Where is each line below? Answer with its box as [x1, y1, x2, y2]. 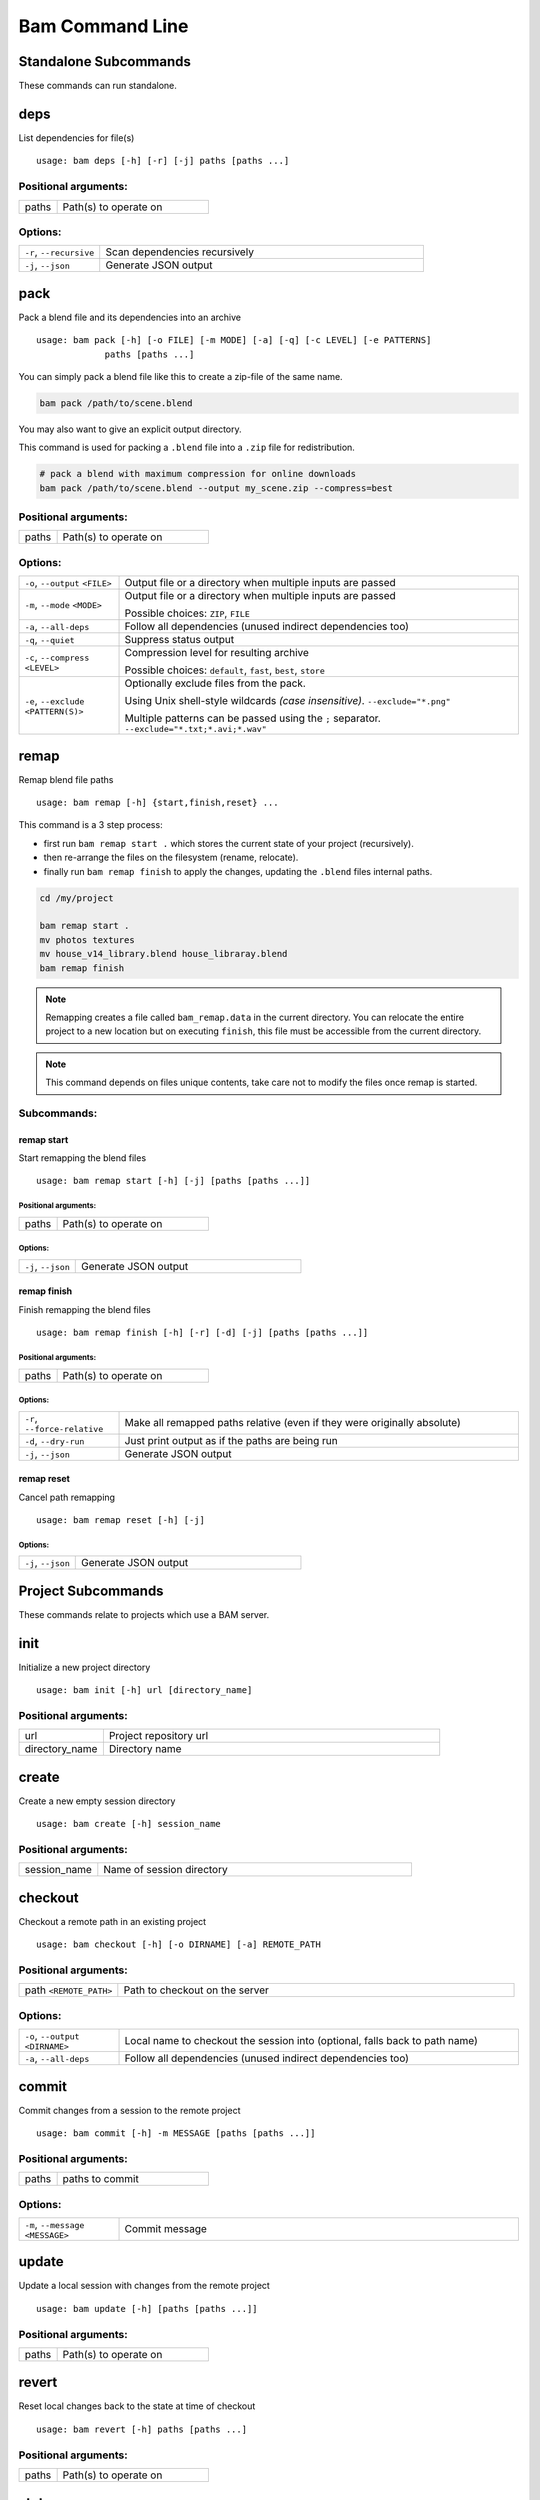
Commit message [124, 2222, 207, 2236]
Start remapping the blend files [18, 1152, 147, 1164]
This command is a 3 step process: [18, 819, 164, 831]
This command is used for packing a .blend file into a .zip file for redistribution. [18, 441, 355, 454]
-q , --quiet [24, 633, 75, 647]
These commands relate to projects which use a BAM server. [18, 1608, 270, 1620]
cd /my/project [39, 892, 114, 904]
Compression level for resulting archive [124, 646, 310, 660]
